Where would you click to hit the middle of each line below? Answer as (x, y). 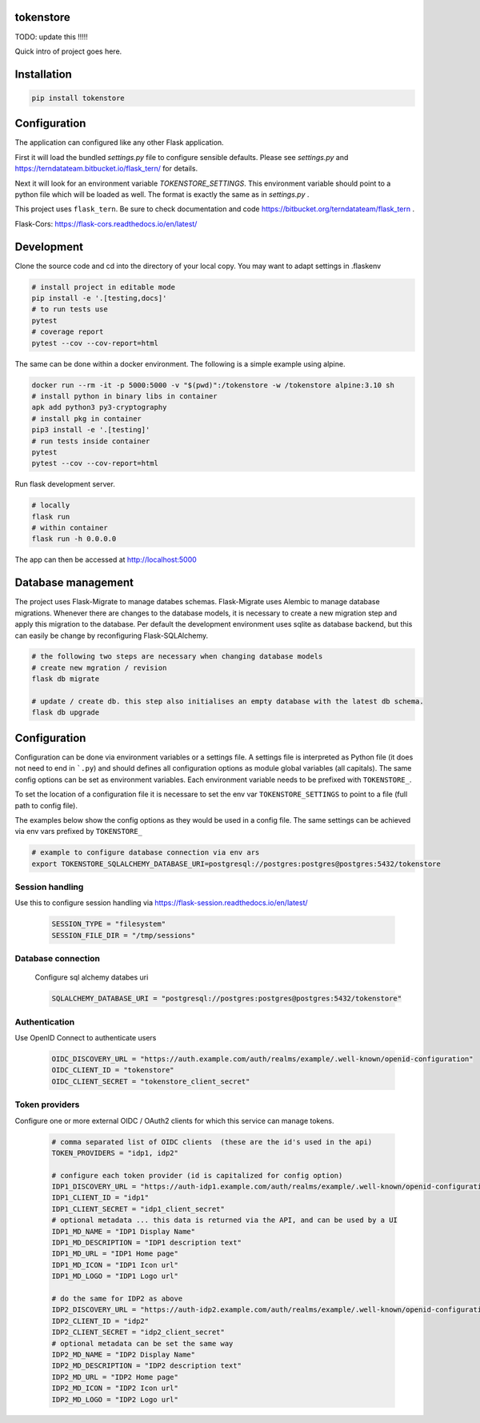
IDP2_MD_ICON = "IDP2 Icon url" (115, 1388)
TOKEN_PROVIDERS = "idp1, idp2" (115, 1153)
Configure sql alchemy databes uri (92, 977)
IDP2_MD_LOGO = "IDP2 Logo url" (115, 1399)
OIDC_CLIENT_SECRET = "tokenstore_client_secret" (151, 1081)
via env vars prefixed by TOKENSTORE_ (79, 832)
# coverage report (68, 332)
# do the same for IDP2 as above (117, 1298)
